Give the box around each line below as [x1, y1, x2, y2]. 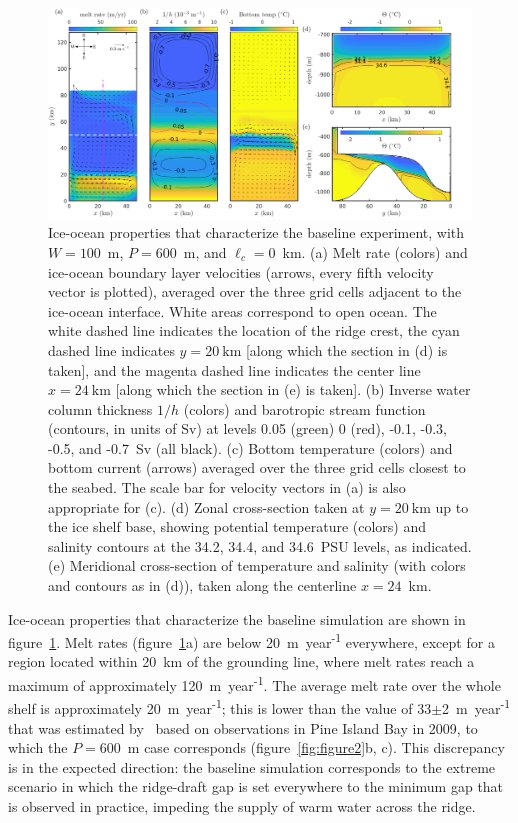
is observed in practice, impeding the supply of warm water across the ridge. [8, 795, 476, 816]
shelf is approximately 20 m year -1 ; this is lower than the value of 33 [8, 695, 432, 718]
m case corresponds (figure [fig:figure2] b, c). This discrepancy [127, 737, 505, 758]
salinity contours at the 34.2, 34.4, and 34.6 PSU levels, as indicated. [48, 535, 472, 556]
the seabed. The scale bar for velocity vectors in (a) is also [48, 477, 406, 498]
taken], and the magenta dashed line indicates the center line [48, 359, 421, 380]
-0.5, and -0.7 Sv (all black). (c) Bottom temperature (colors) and [48, 437, 453, 458]
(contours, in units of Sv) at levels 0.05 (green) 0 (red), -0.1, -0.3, [48, 418, 447, 439]
